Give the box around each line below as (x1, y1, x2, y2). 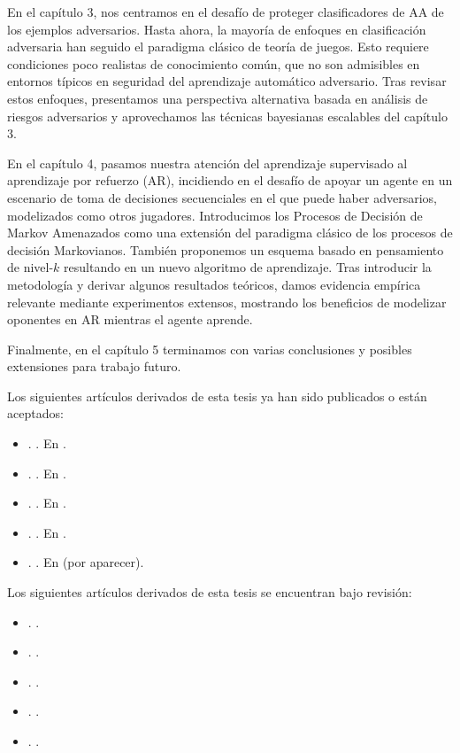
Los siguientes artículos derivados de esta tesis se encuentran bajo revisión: (7, 583, 412, 602)
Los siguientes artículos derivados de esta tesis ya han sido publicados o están (7, 386, 427, 405)
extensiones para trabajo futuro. (7, 357, 181, 376)
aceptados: (7, 404, 64, 423)
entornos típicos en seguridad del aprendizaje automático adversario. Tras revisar (7, 72, 447, 90)
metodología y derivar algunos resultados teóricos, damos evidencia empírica (7, 275, 421, 293)
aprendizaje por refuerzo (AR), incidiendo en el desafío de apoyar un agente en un (7, 171, 453, 190)
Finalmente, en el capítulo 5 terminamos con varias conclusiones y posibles (7, 339, 412, 358)
